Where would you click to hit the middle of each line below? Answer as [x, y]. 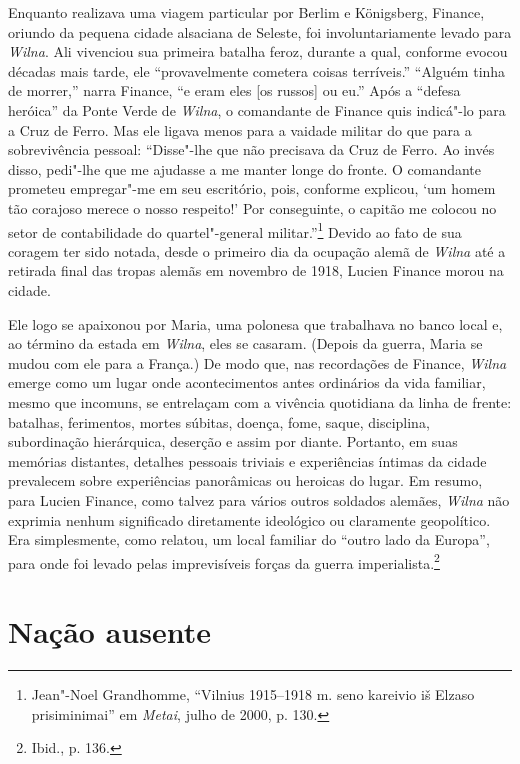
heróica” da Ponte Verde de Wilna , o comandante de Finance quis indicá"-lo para [257, 109]
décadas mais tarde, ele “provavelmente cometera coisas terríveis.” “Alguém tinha [257, 70]
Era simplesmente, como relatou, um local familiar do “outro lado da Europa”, [249, 539]
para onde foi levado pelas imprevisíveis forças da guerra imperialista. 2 [224, 561]
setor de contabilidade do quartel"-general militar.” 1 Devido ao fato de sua [235, 230]
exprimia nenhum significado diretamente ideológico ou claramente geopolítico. [249, 519]
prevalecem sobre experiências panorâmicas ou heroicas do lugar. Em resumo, [245, 480]
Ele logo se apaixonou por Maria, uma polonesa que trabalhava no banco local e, [255, 323]
